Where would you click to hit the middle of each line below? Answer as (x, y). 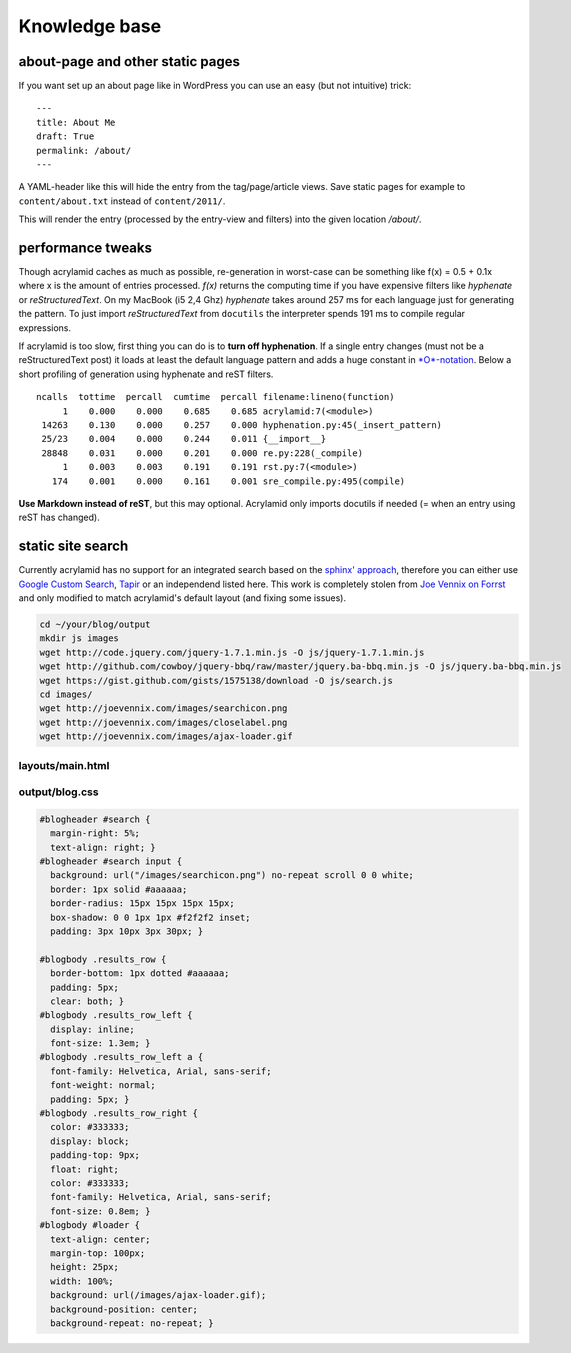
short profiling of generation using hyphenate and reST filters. (146, 374)
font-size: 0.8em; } (100, 1211)
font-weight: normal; (103, 1085)
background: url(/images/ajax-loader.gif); (158, 1295)
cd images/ (66, 694)
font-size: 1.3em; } (100, 1043)
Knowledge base (90, 26)
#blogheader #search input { (111, 861)
